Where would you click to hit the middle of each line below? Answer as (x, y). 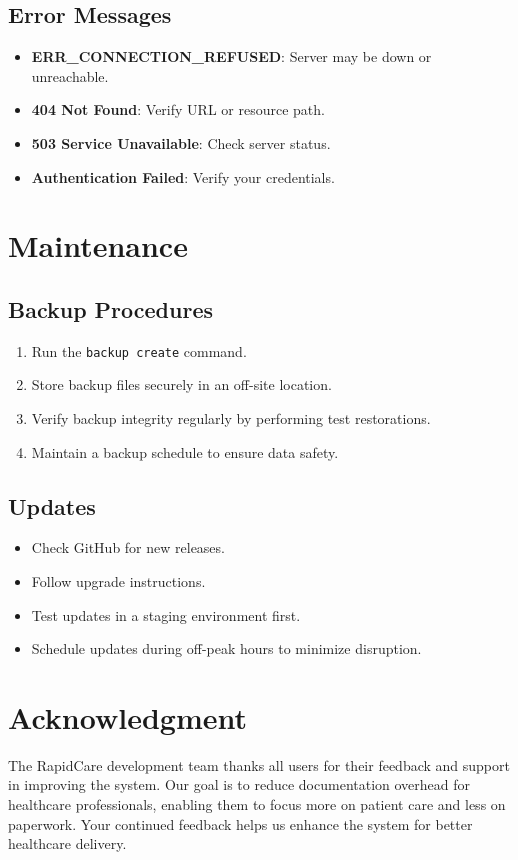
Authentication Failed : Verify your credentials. (183, 176)
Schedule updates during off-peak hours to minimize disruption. (226, 648)
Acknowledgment (127, 716)
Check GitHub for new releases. (128, 547)
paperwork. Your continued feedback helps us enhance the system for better (240, 823)
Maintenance (98, 245)
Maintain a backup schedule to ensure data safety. (185, 451)
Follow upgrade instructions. (118, 580)
